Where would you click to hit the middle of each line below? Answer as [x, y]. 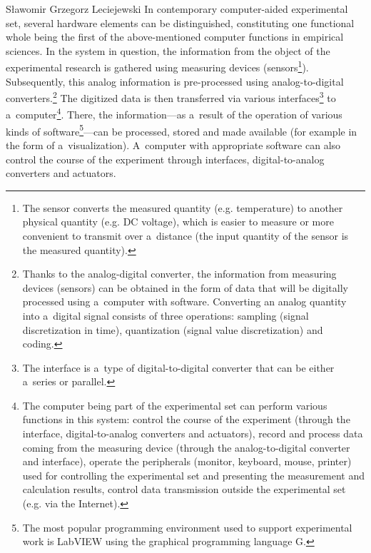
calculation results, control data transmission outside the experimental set [184, 489]
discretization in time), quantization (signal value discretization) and [173, 329]
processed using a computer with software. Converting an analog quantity [184, 301]
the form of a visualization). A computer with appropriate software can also [173, 144]
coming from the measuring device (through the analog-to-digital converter [186, 447]
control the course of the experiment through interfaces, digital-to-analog [165, 159]
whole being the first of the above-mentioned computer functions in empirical [175, 37]
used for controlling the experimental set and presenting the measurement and [194, 475]
